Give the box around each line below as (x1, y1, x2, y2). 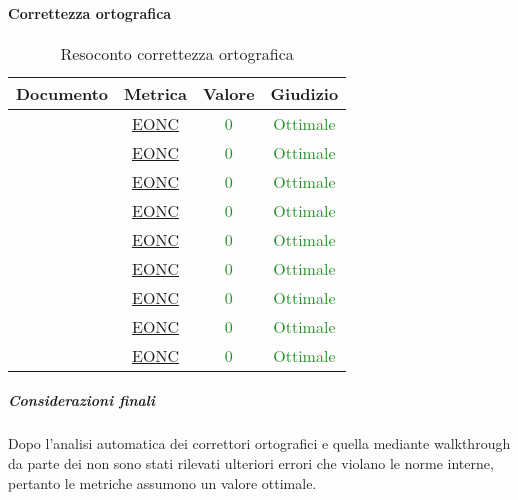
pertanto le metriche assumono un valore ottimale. (8, 472, 317, 493)
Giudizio (270, 81, 339, 105)
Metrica (124, 81, 187, 105)
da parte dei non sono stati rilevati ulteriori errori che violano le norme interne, (8, 452, 494, 473)
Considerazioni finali (8, 390, 155, 411)
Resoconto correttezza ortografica (60, 41, 294, 65)
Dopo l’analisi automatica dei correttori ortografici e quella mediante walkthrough (8, 433, 511, 454)
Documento (16, 81, 109, 105)
